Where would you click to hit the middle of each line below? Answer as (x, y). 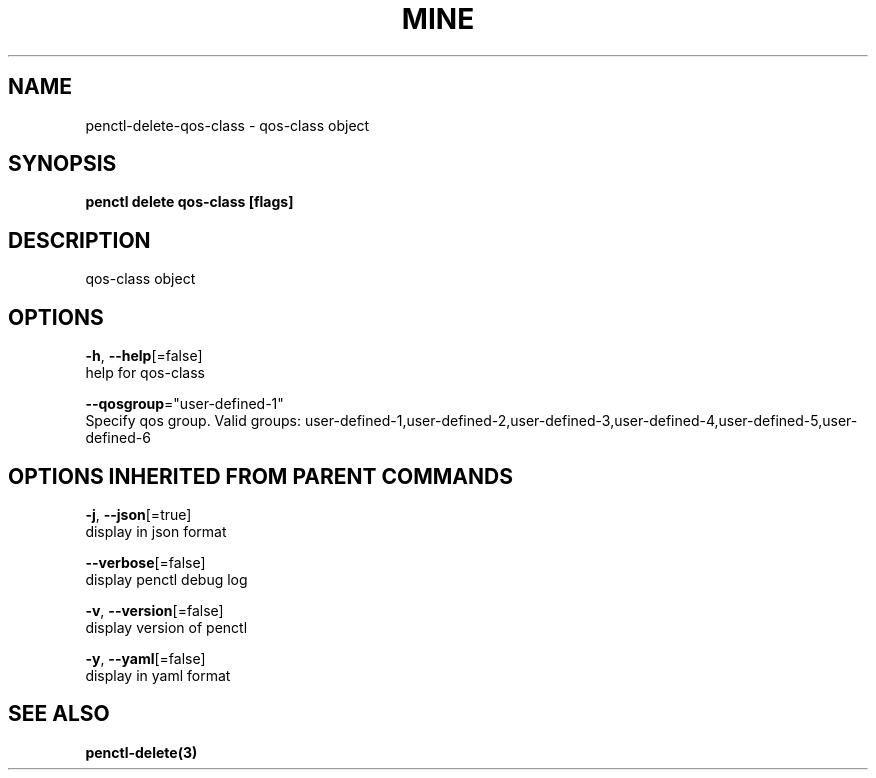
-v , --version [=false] (154, 610)
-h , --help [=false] (144, 356)
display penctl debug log (166, 579)
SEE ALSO (59, 714)
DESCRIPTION (79, 240)
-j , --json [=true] (138, 514)
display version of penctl (166, 627)
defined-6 (118, 438)
